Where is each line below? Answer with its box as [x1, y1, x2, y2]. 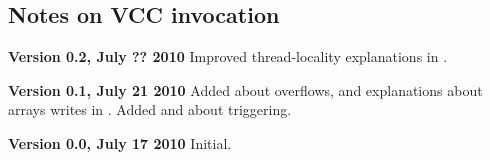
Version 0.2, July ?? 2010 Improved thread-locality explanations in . [8, 46, 448, 67]
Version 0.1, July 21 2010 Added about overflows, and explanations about [8, 79, 483, 100]
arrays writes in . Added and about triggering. [8, 99, 292, 120]
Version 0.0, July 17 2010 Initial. [8, 132, 232, 153]
